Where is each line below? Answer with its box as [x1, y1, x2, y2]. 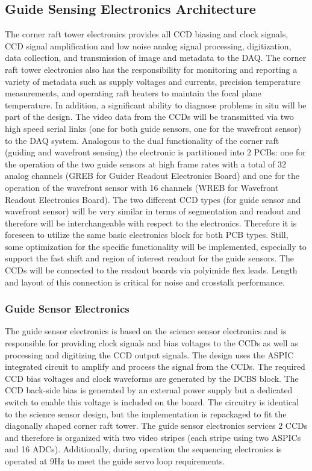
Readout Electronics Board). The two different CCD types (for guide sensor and [5, 193, 301, 205]
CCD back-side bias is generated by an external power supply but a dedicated [5, 384, 293, 396]
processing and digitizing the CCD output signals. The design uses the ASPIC [5, 348, 294, 361]
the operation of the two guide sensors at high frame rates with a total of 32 [5, 157, 287, 170]
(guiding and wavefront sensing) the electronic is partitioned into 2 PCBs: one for [5, 146, 306, 158]
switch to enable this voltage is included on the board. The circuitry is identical [5, 396, 299, 408]
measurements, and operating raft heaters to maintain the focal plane [5, 87, 261, 99]
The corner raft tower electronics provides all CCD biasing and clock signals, [5, 28, 289, 40]
